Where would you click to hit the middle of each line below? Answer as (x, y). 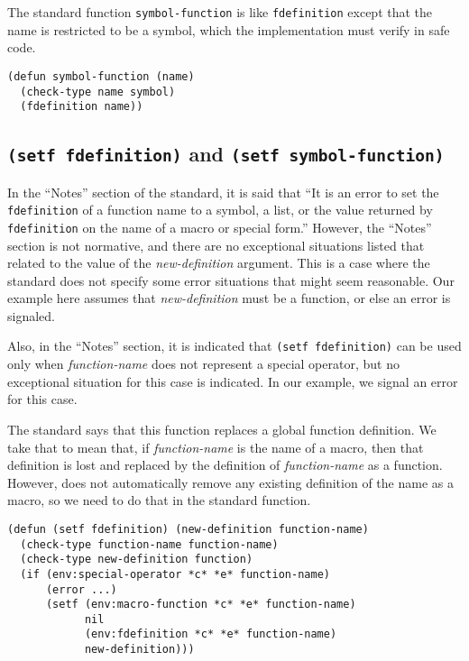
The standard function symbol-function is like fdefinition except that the (220, 12)
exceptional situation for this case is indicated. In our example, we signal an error (233, 381)
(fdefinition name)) (82, 107)
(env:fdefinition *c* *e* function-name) (211, 634)
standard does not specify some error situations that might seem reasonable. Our (231, 280)
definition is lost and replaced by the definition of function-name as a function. (225, 465)
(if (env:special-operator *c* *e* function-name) (175, 574)
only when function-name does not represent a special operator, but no (203, 364)
